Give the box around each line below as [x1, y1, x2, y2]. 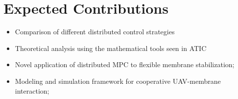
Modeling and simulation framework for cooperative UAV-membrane [15, 75, 221, 86]
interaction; [15, 85, 49, 96]
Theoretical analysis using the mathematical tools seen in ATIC [15, 43, 207, 53]
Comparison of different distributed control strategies [15, 26, 175, 37]
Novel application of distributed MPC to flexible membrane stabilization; [15, 59, 235, 70]
